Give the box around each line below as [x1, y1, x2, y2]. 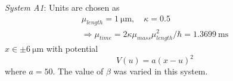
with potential [46, 42, 98, 55]
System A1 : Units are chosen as [5, 1, 120, 13]
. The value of [52, 65, 104, 77]
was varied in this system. [113, 65, 208, 77]
